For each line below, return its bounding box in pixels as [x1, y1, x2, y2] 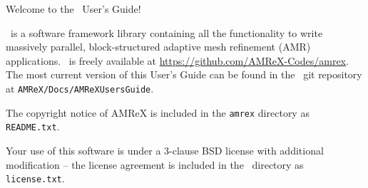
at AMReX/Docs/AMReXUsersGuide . [6, 80, 154, 95]
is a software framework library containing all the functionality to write [10, 25, 323, 40]
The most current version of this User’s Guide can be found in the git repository [6, 67, 362, 82]
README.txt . [6, 119, 60, 134]
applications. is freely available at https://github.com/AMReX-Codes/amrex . [6, 53, 349, 68]
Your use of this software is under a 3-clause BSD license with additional [6, 142, 324, 157]
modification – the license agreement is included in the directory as [6, 157, 304, 172]
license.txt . [6, 171, 65, 186]
